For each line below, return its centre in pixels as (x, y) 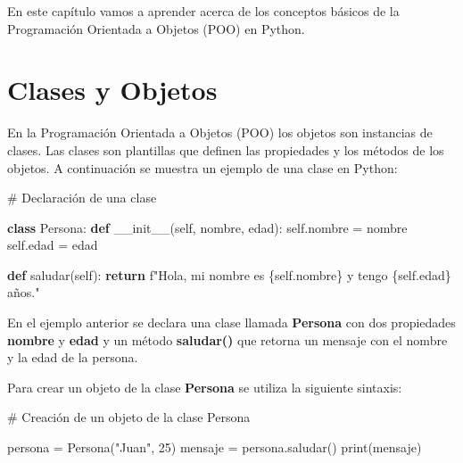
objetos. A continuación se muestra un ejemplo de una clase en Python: (203, 167)
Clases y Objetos (112, 90)
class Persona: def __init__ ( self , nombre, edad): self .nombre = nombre (207, 227)
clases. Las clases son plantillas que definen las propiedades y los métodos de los (226, 149)
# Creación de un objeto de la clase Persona (129, 417)
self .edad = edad (53, 245)
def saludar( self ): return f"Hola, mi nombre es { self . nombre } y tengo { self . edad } (229, 274)
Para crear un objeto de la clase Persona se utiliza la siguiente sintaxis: (205, 387)
